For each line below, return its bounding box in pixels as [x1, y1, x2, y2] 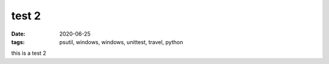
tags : [11, 38, 25, 45]
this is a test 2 [11, 50, 47, 57]
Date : [11, 30, 26, 37]
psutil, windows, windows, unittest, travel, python [59, 38, 183, 45]
